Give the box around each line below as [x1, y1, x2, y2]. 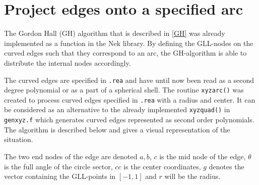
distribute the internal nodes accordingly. [4, 57, 131, 68]
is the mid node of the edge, [159, 151, 246, 161]
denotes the [209, 161, 244, 171]
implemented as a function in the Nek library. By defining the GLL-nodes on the [4, 37, 253, 48]
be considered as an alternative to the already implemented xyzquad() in [4, 104, 230, 115]
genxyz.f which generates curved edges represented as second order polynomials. [4, 114, 254, 125]
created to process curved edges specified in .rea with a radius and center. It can [4, 94, 255, 105]
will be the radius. [164, 171, 221, 181]
